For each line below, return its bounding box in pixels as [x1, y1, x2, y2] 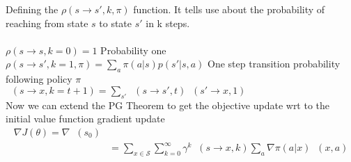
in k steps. [146, 15, 190, 30]
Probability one [100, 42, 166, 57]
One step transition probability [208, 56, 341, 71]
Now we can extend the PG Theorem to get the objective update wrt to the [6, 97, 330, 112]
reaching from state [6, 15, 88, 30]
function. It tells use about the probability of [133, 2, 325, 16]
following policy [6, 72, 72, 86]
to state [99, 15, 132, 30]
